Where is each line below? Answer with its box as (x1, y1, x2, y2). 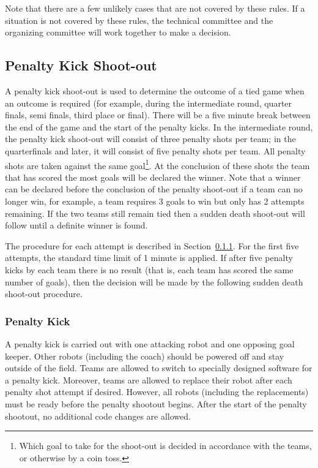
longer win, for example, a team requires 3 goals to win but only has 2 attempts (5, 194, 305, 207)
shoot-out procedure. (5, 287, 83, 300)
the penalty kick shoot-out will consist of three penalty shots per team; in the (5, 132, 296, 145)
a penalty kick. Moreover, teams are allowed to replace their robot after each (5, 373, 292, 386)
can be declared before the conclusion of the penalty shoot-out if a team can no (5, 183, 303, 195)
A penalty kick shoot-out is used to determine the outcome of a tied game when (5, 84, 305, 97)
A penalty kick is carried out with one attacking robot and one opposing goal (5, 337, 295, 350)
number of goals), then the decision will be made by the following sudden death (5, 275, 303, 288)
